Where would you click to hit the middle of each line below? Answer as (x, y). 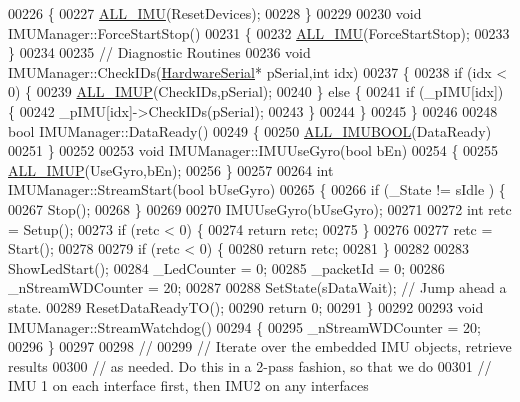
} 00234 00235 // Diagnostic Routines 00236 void (159, 52)
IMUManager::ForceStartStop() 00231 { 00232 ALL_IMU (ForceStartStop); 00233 (259, 32)
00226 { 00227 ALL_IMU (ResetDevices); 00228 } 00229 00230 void (215, 13)
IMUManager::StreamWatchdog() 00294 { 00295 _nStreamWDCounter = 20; (244, 326)
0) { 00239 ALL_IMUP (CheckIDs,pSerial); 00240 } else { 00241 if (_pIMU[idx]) (256, 91)
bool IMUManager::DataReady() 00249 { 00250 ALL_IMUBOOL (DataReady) (250, 130)
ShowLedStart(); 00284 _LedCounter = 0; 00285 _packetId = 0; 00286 (226, 267)
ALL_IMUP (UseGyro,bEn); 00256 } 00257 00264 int (171, 169)
